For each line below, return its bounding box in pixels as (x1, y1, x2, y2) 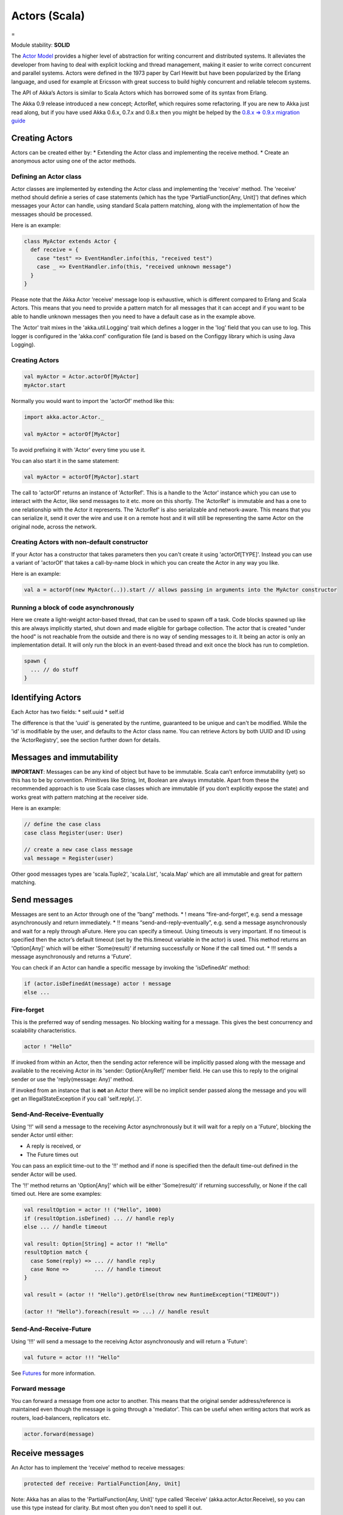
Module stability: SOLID (11, 41, 70, 48)
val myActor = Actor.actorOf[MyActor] (24, 373, 139, 380)
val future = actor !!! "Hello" (24, 1354, 121, 1360)
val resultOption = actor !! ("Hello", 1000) (24, 1207, 162, 1213)
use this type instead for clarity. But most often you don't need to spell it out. (11, 1504, 202, 1511)
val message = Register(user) (24, 854, 114, 862)
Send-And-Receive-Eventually (11, 1110, 104, 1119)
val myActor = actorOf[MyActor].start (24, 473, 139, 480)
